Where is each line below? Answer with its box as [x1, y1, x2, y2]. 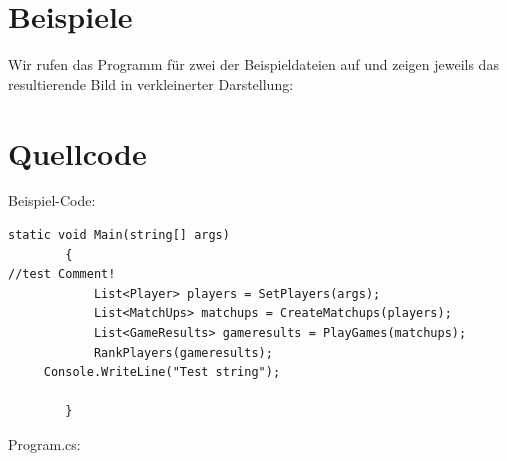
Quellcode [8, 132, 147, 173]
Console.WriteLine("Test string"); [43, 365, 281, 380]
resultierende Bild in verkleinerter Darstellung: [8, 73, 294, 94]
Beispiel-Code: [8, 190, 96, 211]
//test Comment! [8, 267, 116, 282]
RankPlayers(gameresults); [93, 345, 273, 360]
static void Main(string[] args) [8, 228, 230, 243]
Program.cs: [8, 433, 81, 454]
